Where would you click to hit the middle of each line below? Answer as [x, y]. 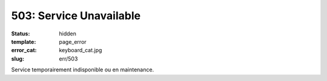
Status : [21, 34]
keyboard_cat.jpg [81, 50]
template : [24, 41]
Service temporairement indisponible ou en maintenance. [83, 70]
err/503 [68, 58]
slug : [18, 58]
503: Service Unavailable [76, 16]
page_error [73, 41]
